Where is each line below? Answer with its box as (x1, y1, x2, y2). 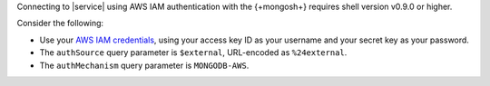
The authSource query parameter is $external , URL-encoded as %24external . (39, 47, 348, 58)
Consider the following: (16, 18, 104, 29)
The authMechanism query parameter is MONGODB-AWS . (39, 60, 250, 71)
